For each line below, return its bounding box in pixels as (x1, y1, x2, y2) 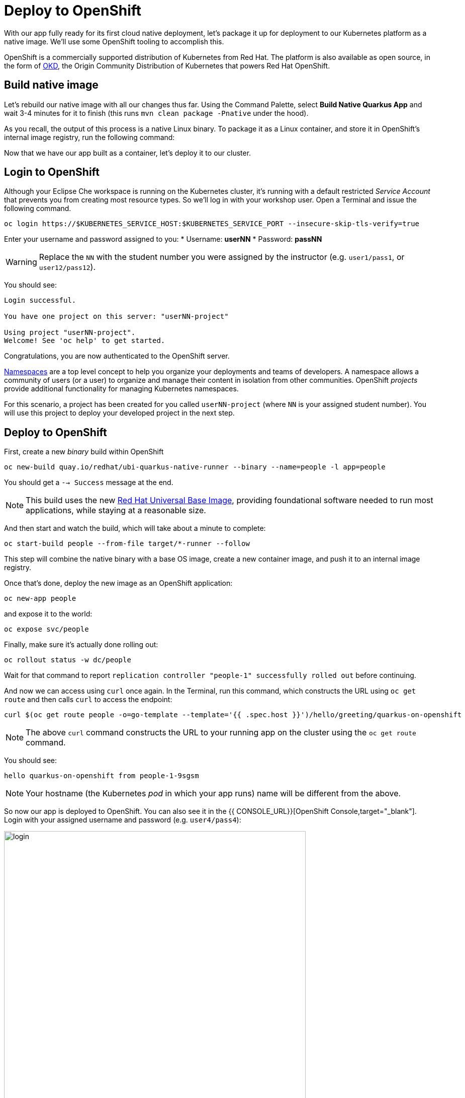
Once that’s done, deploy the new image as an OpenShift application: (4, 579, 233, 588)
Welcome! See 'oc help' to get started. (4, 336, 165, 345)
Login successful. (4, 296, 76, 305)
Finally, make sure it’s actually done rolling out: (4, 640, 158, 649)
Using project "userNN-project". (4, 328, 136, 337)
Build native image (4, 79, 99, 92)
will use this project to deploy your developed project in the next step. (4, 408, 235, 418)
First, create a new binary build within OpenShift (4, 447, 164, 456)
